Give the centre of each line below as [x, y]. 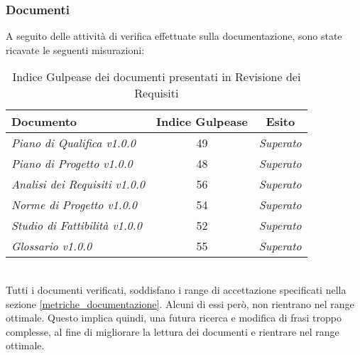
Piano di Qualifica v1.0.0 [73, 143]
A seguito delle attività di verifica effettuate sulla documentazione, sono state [174, 36]
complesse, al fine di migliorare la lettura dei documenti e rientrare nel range [173, 331]
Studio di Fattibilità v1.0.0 [77, 226]
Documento [44, 122]
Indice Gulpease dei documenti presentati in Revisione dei [157, 77]
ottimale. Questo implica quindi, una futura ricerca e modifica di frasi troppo [174, 318]
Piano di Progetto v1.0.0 [72, 164]
